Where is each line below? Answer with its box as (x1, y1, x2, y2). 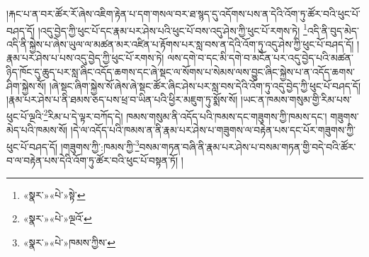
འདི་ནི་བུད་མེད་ (307, 23, 359, 38)
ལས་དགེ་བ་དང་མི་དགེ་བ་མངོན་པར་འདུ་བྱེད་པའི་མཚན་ (167, 50, 354, 65)
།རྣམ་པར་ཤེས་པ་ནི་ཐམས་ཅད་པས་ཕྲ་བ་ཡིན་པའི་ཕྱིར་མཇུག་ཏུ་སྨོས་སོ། (6, 92, 238, 107)
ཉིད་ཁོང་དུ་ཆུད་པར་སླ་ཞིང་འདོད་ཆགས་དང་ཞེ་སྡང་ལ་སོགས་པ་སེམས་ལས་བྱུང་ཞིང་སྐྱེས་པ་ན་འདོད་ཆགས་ (6, 64, 355, 79)
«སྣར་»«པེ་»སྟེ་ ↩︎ (23, 187, 86, 202)
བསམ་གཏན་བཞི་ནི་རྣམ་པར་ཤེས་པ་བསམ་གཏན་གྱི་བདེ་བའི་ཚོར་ (139, 139, 356, 154)
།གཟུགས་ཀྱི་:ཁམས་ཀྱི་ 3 (60, 137, 140, 154)
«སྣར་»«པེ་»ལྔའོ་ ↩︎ (23, 211, 92, 226)
